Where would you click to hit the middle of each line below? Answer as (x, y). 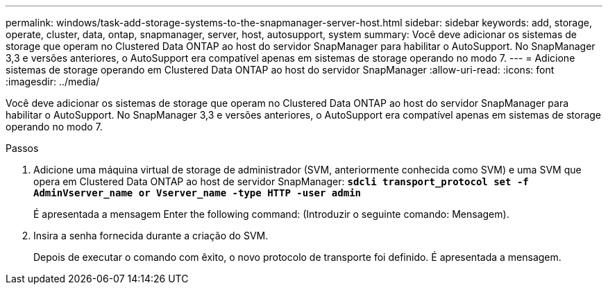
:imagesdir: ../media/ (53, 82)
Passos (22, 148)
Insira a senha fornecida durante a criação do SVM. (151, 236)
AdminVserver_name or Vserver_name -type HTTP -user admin (197, 193)
